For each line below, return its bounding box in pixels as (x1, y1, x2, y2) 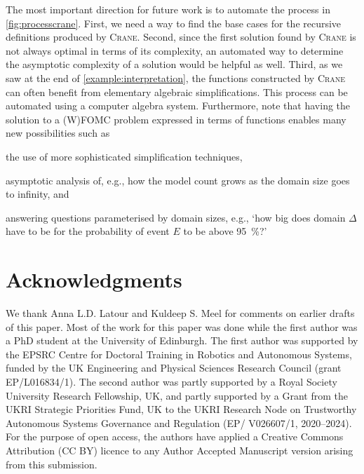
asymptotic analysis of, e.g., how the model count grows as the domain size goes (6, 172, 350, 187)
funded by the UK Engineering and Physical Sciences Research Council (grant (6, 360, 342, 375)
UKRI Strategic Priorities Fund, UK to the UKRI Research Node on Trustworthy (6, 402, 357, 417)
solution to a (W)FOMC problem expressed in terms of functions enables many (6, 111, 346, 126)
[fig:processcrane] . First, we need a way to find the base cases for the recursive (6, 15, 342, 30)
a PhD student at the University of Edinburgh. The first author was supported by (6, 333, 358, 348)
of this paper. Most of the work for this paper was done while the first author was (6, 319, 358, 334)
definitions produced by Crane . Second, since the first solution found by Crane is (6, 29, 356, 44)
